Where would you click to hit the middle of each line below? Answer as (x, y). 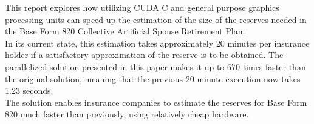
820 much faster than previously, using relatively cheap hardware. (127, 114)
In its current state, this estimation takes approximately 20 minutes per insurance (157, 43)
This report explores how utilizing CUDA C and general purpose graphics (142, 7)
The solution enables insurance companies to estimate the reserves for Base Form (156, 102)
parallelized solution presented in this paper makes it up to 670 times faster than (155, 66)
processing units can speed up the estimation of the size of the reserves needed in (156, 19)
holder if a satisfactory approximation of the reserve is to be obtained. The (144, 55)
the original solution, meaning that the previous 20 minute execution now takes (153, 78)
